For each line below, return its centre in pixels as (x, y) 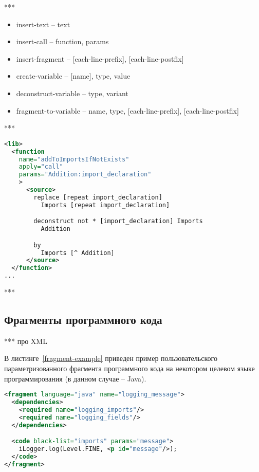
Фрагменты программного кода (83, 320)
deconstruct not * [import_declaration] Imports (118, 221)
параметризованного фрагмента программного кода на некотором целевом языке (129, 368)
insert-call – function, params (62, 41)
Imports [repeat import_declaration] (105, 205)
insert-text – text (43, 24)
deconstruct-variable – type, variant (72, 93)
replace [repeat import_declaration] (98, 197)
